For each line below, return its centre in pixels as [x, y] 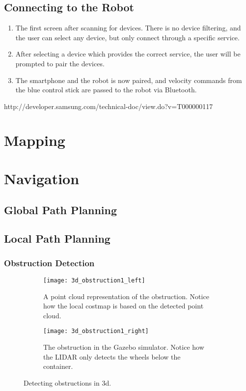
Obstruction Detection [49, 263]
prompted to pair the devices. [60, 63]
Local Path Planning [57, 238]
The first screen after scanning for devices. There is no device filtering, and [128, 28]
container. [58, 366]
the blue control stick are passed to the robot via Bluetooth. [106, 90]
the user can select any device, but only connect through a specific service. [127, 37]
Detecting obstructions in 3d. [68, 382]
